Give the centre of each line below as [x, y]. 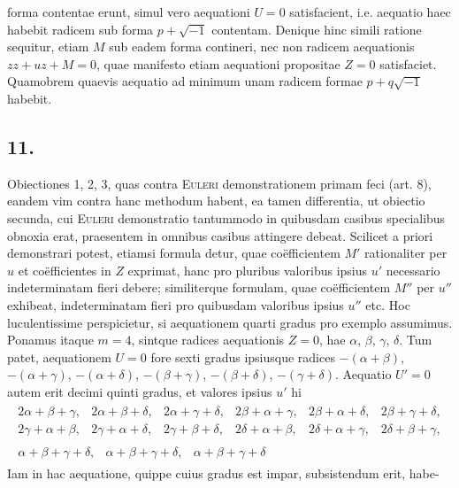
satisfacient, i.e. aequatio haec [370, 12]
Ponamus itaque [50, 340]
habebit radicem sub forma [80, 29]
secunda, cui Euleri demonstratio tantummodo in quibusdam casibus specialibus [226, 217]
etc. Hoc [388, 304]
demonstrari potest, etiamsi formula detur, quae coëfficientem [174, 253]
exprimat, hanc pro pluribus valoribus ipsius [248, 270]
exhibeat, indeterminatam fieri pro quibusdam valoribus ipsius [176, 304]
